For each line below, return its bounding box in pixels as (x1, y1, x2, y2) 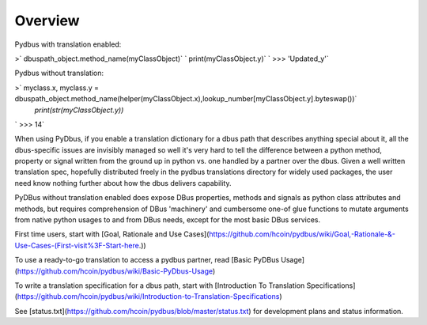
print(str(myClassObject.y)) (34, 105, 124, 115)
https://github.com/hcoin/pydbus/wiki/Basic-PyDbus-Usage (17, 266, 213, 276)
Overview (14, 12, 80, 29)
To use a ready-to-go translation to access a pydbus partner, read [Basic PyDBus (14, 255, 280, 265)
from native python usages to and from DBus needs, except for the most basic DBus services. (14, 215, 321, 225)
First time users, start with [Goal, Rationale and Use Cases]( (14, 229, 210, 239)
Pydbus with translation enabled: (14, 40, 122, 49)
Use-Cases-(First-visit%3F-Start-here (14, 240, 140, 250)
